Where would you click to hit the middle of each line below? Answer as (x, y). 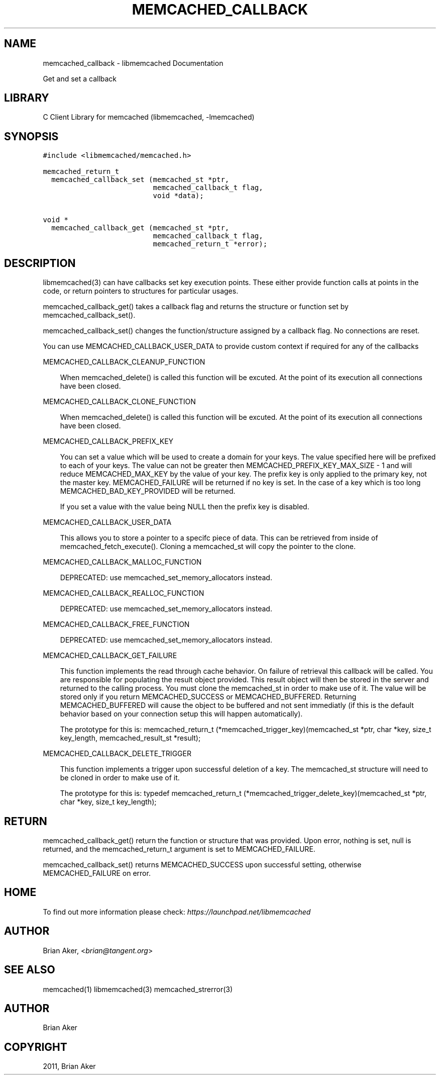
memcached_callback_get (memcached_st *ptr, (140, 228)
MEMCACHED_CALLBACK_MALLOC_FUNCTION (122, 562)
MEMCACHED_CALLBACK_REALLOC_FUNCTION (124, 593)
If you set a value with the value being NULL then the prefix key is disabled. (185, 507)
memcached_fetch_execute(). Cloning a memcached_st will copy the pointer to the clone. (208, 547)
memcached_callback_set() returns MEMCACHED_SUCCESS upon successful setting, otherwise (202, 864)
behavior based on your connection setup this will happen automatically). (181, 714)
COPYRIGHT (36, 1047)
